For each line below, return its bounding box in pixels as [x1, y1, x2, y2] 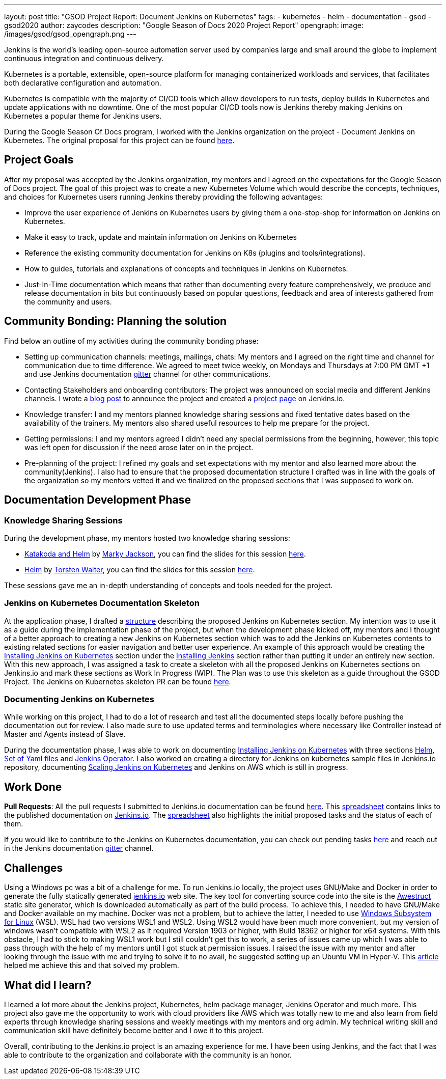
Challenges [4, 861, 63, 874]
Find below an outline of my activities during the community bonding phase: [4, 336, 259, 345]
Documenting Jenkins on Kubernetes [4, 694, 154, 705]
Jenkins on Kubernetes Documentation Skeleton [4, 598, 200, 608]
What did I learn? [4, 978, 92, 991]
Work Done [4, 780, 62, 793]
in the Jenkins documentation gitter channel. [4, 844, 154, 853]
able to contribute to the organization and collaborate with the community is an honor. [4, 1050, 292, 1059]
